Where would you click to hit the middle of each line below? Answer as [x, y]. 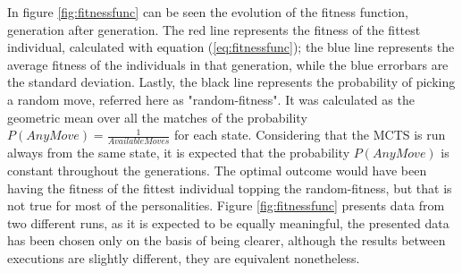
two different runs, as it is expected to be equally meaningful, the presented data [228, 222]
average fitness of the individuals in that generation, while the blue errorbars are [228, 64]
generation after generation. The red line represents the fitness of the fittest [214, 29]
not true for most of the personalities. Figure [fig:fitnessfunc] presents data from [226, 205]
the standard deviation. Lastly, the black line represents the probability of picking [231, 82]
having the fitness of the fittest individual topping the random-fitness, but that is [230, 188]
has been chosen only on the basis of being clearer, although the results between [227, 240]
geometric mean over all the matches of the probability [157, 117]
